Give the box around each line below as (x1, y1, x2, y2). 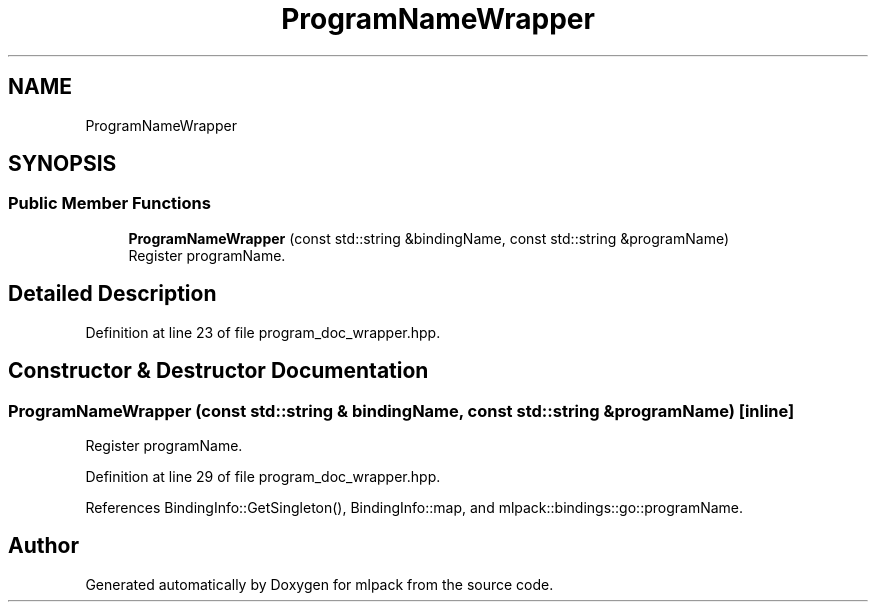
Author (8, 533, 79, 559)
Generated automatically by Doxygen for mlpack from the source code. (85, 575, 554, 593)
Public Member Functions (8, 193, 211, 214)
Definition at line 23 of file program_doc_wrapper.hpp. (85, 323, 441, 341)
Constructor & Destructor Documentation (8, 358, 429, 384)
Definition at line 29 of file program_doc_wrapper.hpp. (85, 467, 441, 485)
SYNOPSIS (8, 151, 117, 177)
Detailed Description (8, 281, 217, 307)
